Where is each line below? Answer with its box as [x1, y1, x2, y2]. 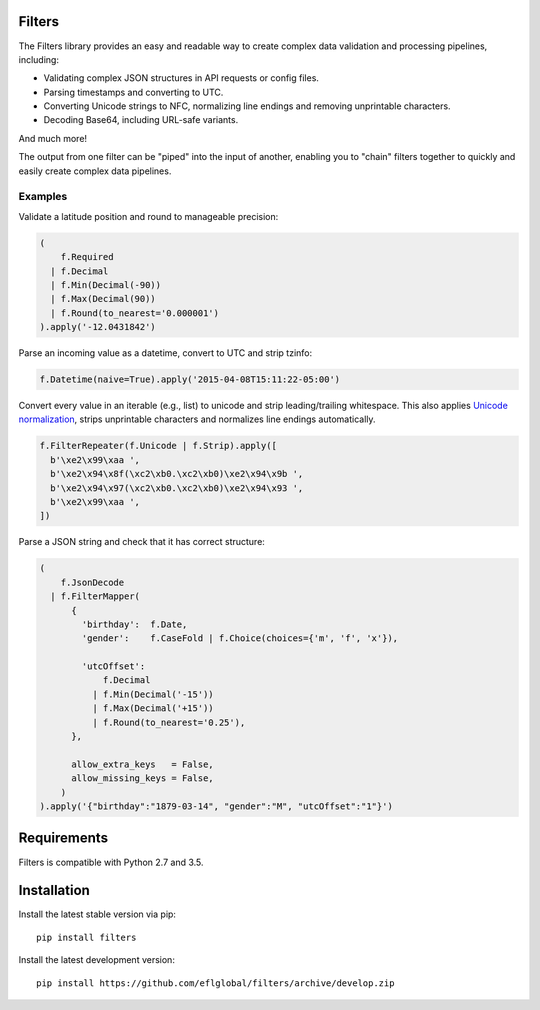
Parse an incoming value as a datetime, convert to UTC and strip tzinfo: [18, 347, 313, 359]
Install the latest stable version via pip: [18, 908, 177, 920]
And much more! [18, 132, 88, 144]
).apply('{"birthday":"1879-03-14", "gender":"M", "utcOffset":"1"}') [39, 801, 394, 812]
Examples [18, 190, 68, 204]
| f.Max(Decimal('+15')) [91, 703, 214, 714]
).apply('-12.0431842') [39, 321, 157, 333]
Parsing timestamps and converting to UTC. [43, 86, 224, 98]
